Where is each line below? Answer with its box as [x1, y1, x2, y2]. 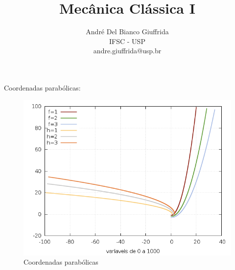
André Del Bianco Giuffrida [86, 26, 169, 37]
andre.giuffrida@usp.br [93, 45, 162, 56]
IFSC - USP [109, 36, 145, 46]
